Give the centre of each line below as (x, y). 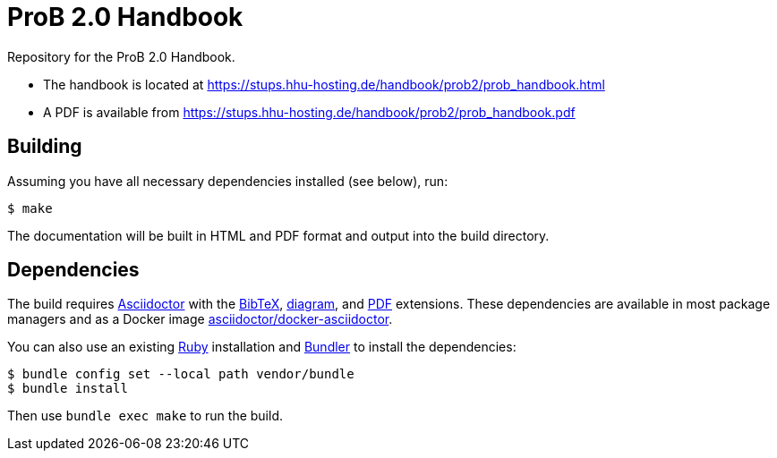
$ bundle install (68, 389)
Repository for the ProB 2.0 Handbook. (121, 56)
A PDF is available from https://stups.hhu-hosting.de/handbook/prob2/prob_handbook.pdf (309, 112)
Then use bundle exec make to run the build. (145, 416)
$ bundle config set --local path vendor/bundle (181, 374)
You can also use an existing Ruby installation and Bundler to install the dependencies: (262, 347)
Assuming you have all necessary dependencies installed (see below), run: (228, 181)
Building (45, 147)
